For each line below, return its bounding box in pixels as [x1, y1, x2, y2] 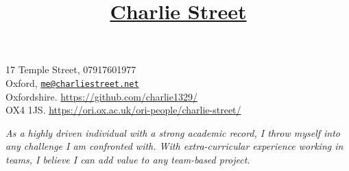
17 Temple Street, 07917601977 [5, 62, 136, 77]
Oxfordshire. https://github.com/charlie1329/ [5, 89, 197, 103]
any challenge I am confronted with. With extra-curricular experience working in [5, 139, 344, 153]
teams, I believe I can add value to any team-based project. [5, 153, 250, 166]
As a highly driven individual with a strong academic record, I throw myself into [5, 125, 340, 140]
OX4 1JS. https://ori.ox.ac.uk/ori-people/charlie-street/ [5, 103, 241, 117]
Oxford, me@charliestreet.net [5, 75, 139, 90]
